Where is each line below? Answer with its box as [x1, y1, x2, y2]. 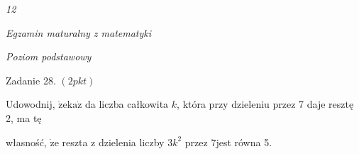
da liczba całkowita [85, 97, 169, 111]
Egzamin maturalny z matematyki [6, 25, 152, 40]
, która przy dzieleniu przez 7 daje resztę [177, 97, 354, 111]
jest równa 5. [216, 134, 272, 149]
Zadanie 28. [6, 72, 56, 87]
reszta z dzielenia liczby [62, 134, 165, 149]
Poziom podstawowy [6, 49, 92, 64]
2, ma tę [6, 110, 42, 125]
